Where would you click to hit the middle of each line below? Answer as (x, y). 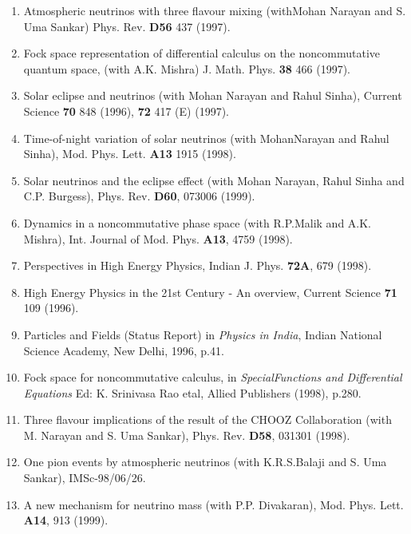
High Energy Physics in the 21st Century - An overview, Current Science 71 (210, 292)
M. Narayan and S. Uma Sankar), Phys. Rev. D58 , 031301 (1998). (187, 435)
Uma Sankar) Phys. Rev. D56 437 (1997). (127, 26)
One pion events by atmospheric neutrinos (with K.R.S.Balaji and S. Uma (205, 462)
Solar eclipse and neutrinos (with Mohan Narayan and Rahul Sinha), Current (213, 95)
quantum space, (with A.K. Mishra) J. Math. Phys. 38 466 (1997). (187, 68)
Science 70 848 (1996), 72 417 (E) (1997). (126, 111)
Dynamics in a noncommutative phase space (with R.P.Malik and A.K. (198, 222)
